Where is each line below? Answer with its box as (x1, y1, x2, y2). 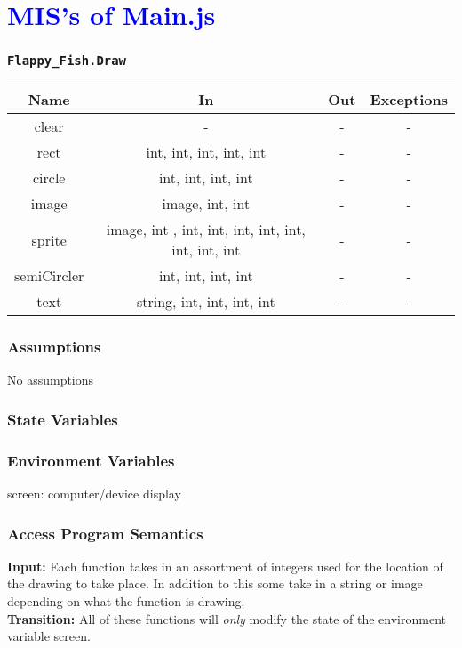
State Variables (7, 408, 118, 430)
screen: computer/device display (7, 484, 181, 503)
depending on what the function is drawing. (7, 592, 245, 611)
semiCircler (14, 265, 84, 287)
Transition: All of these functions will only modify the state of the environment (7, 609, 446, 628)
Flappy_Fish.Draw (7, 53, 126, 69)
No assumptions (7, 370, 94, 389)
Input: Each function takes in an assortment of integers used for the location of (7, 556, 443, 575)
